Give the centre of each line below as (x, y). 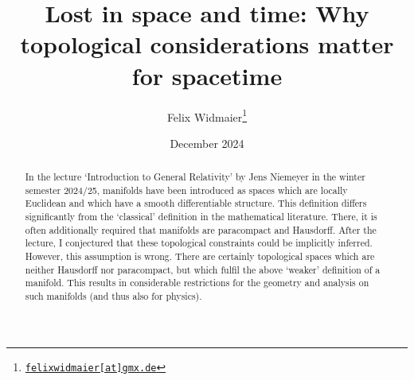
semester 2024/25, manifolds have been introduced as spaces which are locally (186, 190)
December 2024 (207, 143)
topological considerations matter (207, 44)
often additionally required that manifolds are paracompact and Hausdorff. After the (201, 229)
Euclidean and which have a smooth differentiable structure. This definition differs (196, 203)
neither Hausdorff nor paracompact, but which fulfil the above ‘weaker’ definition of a (203, 269)
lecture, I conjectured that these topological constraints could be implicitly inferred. (199, 243)
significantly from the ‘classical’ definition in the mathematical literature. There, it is (201, 217)
